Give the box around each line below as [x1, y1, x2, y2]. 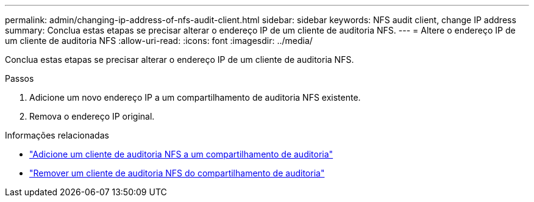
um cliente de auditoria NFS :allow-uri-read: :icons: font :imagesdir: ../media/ [5, 35, 313, 46]
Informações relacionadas [5, 130, 109, 140]
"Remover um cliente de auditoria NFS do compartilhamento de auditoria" [29, 168, 325, 178]
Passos [5, 73, 34, 84]
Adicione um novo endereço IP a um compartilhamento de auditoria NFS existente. [29, 92, 361, 103]
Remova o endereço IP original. [29, 111, 155, 121]
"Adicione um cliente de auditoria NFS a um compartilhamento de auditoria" [29, 149, 333, 159]
